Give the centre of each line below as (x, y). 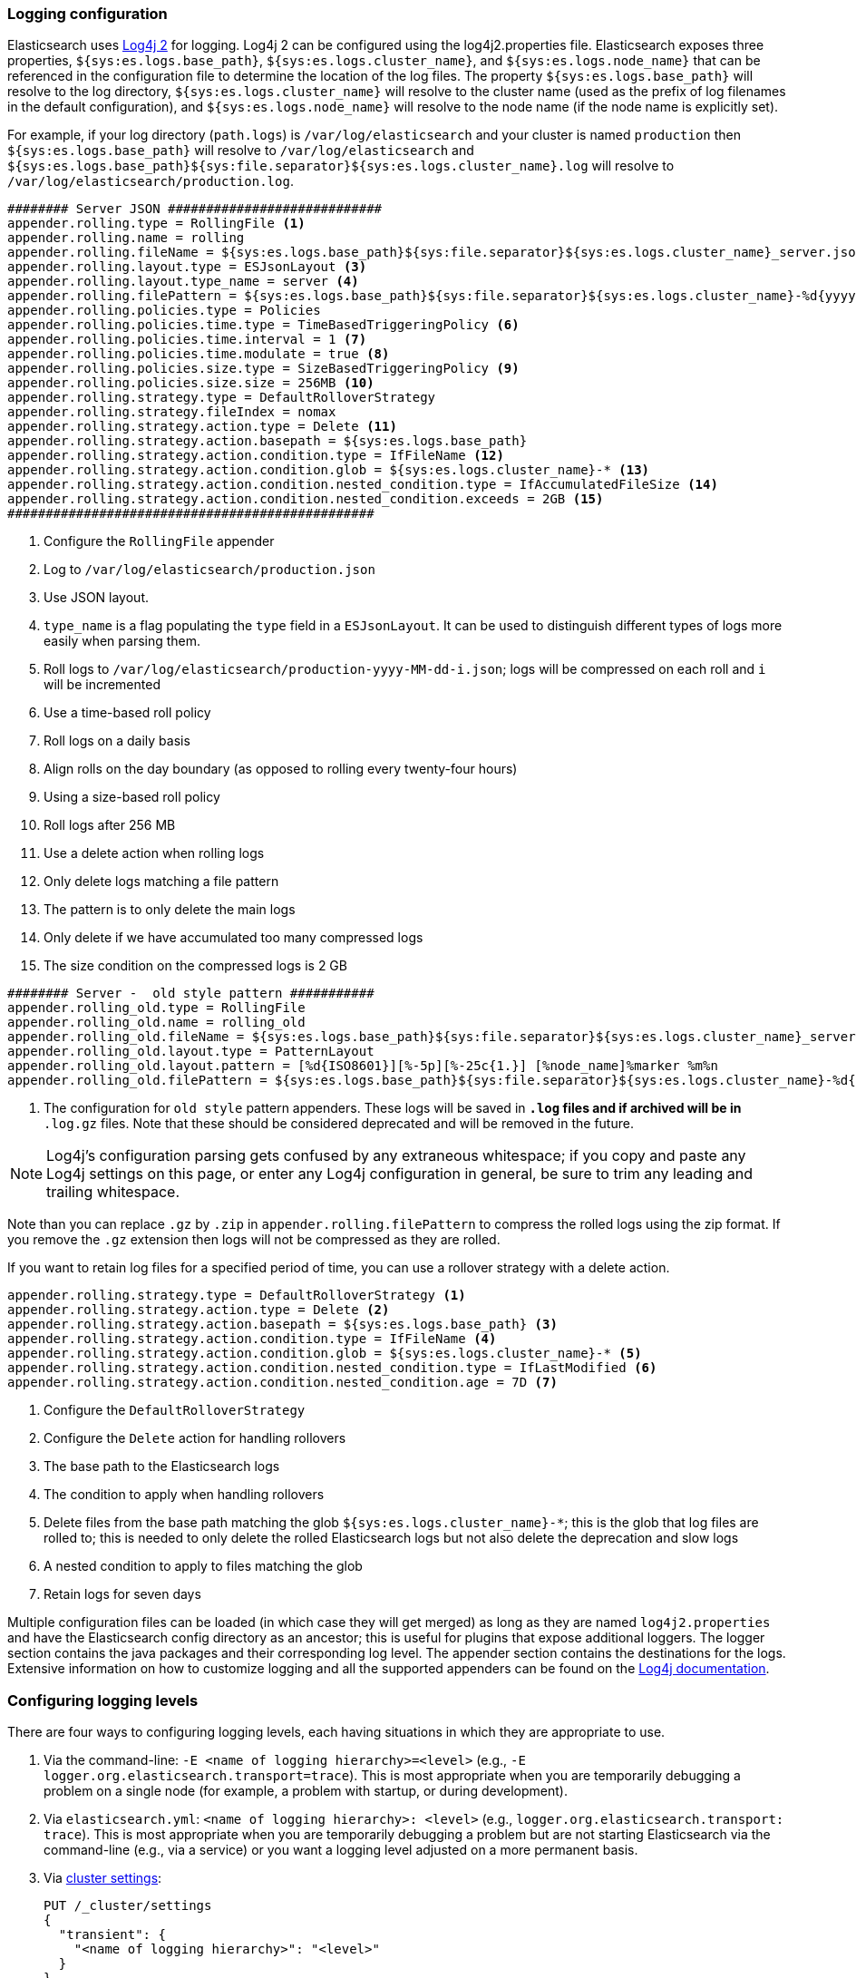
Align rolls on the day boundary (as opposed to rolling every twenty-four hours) (281, 769)
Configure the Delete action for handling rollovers (195, 1438)
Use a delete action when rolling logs (154, 853)
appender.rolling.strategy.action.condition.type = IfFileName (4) (252, 1339)
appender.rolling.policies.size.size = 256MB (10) (191, 383)
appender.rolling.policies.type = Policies (164, 311)
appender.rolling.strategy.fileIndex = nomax (172, 412)
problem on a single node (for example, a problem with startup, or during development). (306, 1791)
